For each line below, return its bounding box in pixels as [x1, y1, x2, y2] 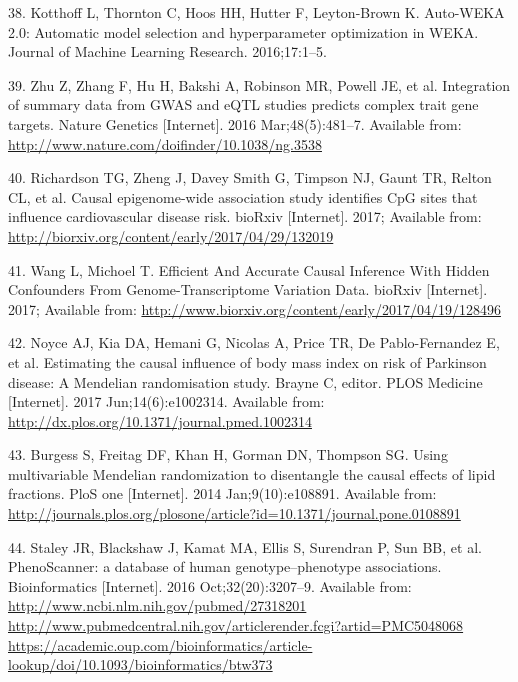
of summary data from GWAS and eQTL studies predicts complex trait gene [8, 94, 479, 115]
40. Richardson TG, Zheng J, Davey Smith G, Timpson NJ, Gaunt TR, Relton [8, 167, 492, 188]
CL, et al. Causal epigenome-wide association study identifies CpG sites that [8, 186, 478, 207]
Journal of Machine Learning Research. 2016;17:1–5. [8, 41, 327, 62]
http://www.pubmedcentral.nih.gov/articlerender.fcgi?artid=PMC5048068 [8, 615, 464, 636]
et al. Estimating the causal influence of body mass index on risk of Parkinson [8, 351, 487, 372]
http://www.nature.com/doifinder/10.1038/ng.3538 [8, 133, 322, 154]
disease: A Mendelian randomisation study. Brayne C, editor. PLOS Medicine [8, 371, 483, 392]
